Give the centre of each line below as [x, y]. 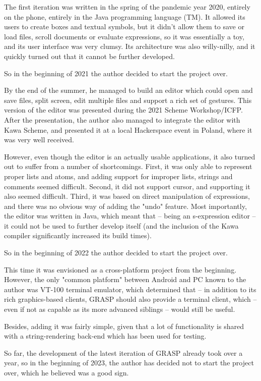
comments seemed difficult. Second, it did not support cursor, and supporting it [127, 186]
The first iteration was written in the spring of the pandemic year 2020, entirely [127, 7]
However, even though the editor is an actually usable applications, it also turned [130, 156]
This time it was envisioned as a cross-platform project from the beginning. [120, 269]
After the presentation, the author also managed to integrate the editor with [122, 119]
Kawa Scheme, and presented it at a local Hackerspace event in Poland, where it [128, 129]
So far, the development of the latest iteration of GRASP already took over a [123, 352]
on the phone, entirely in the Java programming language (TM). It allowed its [125, 16]
